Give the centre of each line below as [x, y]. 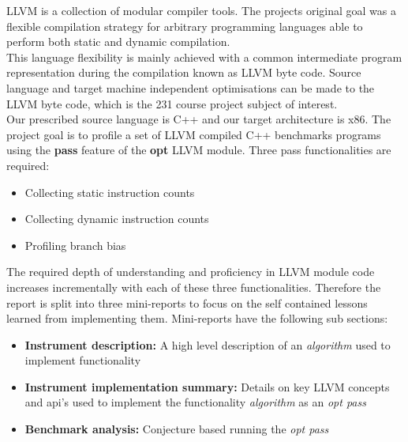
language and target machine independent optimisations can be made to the [191, 87]
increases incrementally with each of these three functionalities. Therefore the [194, 287]
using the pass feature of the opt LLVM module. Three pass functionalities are [199, 150]
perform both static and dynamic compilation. [118, 42]
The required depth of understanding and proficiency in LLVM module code [191, 272]
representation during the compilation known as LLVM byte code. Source [184, 72]
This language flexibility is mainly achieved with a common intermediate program [204, 57]
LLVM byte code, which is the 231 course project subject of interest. [172, 103]
